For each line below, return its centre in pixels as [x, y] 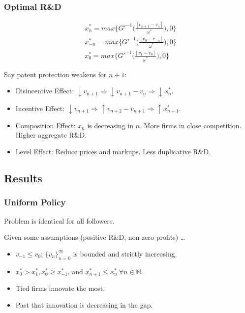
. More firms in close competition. [191, 125]
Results [23, 178]
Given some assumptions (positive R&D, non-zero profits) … [95, 237]
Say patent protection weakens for [55, 74]
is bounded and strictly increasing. [125, 253]
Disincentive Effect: [45, 91]
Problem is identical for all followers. [59, 220]
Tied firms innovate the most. [60, 288]
